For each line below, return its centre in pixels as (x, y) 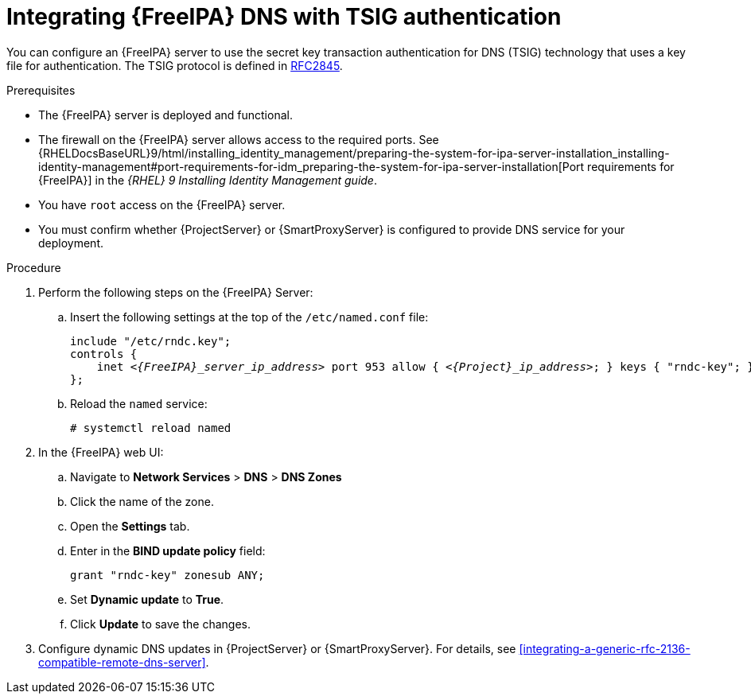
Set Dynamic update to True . (147, 599)
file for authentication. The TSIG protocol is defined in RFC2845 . (175, 65)
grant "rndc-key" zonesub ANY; (167, 575)
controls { (104, 354)
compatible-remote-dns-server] (122, 662)
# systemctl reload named (151, 428)
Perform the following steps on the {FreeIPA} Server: (176, 292)
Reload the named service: (139, 403)
